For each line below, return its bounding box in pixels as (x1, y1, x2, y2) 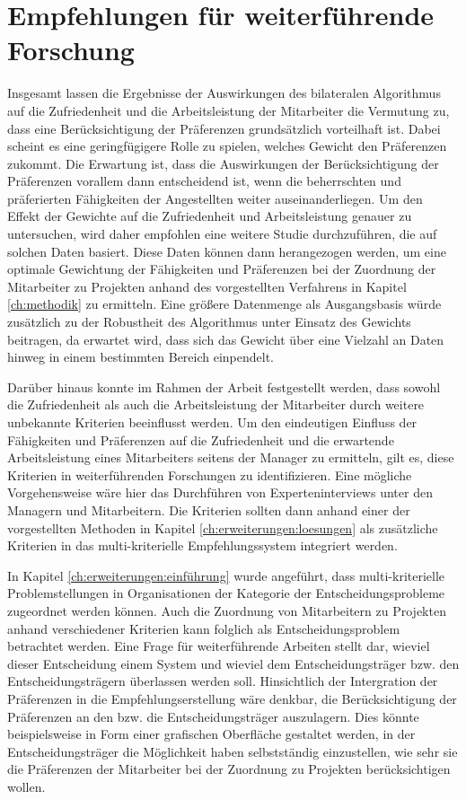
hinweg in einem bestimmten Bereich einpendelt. (7, 347, 275, 366)
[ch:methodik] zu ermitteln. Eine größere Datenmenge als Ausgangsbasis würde (7, 294, 442, 313)
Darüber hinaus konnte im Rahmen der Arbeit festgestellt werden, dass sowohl (7, 377, 441, 396)
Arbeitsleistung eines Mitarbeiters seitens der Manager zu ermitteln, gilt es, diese (7, 448, 454, 467)
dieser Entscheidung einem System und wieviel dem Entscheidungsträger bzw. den (7, 654, 460, 672)
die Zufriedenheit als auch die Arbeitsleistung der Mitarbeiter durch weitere (7, 395, 425, 414)
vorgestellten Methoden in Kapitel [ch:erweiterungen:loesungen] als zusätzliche (7, 518, 438, 537)
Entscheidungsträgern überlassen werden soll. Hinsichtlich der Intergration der (7, 672, 438, 690)
